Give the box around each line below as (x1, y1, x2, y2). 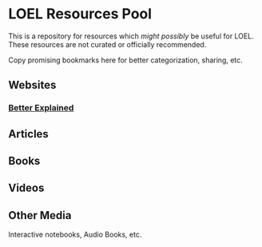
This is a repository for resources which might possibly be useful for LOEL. (8, 31, 254, 41)
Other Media (8, 209, 72, 222)
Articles (8, 127, 50, 141)
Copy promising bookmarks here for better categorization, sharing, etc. (8, 55, 244, 65)
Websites (8, 78, 57, 92)
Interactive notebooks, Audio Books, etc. (8, 229, 142, 240)
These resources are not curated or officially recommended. (8, 39, 207, 49)
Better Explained (8, 102, 74, 114)
